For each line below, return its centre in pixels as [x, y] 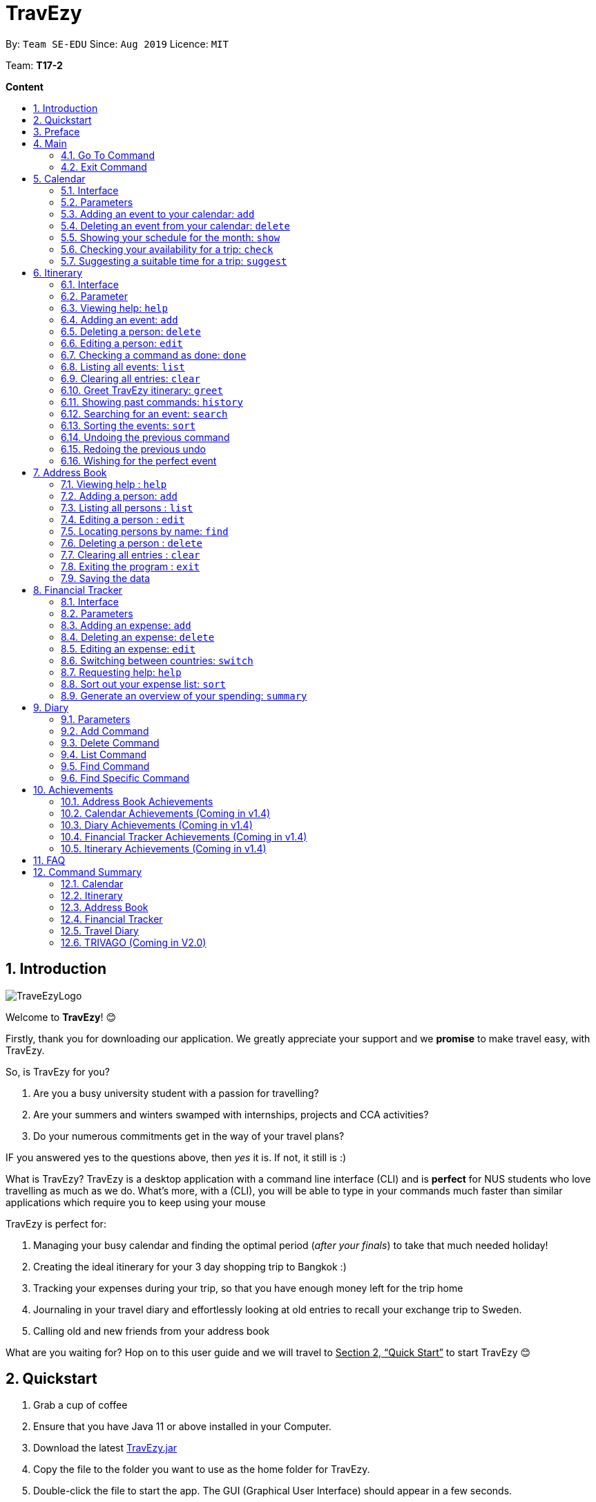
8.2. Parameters [97, 613]
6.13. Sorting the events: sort [128, 425]
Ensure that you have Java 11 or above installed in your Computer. [182, 1427]
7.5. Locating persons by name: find [145, 531]
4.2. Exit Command [104, 167]
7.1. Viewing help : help [114, 484]
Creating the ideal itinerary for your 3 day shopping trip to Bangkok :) [190, 1266]
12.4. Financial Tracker [112, 919]
